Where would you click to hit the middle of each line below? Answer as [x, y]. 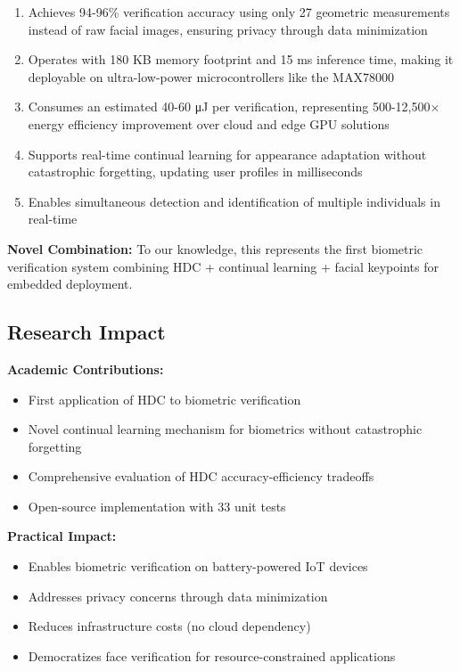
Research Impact [86, 332]
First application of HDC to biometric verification [164, 399]
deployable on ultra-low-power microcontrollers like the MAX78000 [211, 76]
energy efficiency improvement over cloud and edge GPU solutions [209, 123]
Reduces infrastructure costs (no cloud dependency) [169, 626]
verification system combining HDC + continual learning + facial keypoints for [223, 266]
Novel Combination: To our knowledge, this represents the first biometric [215, 248]
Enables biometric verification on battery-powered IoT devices [198, 566]
